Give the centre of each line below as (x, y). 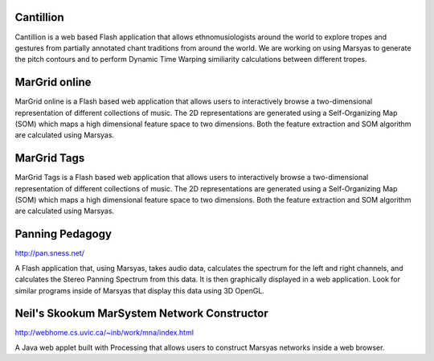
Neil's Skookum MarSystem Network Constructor (141, 314)
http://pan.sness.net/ (49, 253)
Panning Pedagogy (63, 234)
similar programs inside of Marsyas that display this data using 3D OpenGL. (140, 290)
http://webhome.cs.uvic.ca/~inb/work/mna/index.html (104, 333)
